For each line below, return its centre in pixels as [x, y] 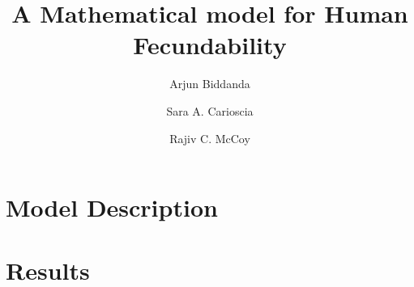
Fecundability [210, 45]
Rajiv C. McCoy [210, 138]
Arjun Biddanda [210, 84]
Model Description [112, 207]
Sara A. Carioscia [210, 110]
